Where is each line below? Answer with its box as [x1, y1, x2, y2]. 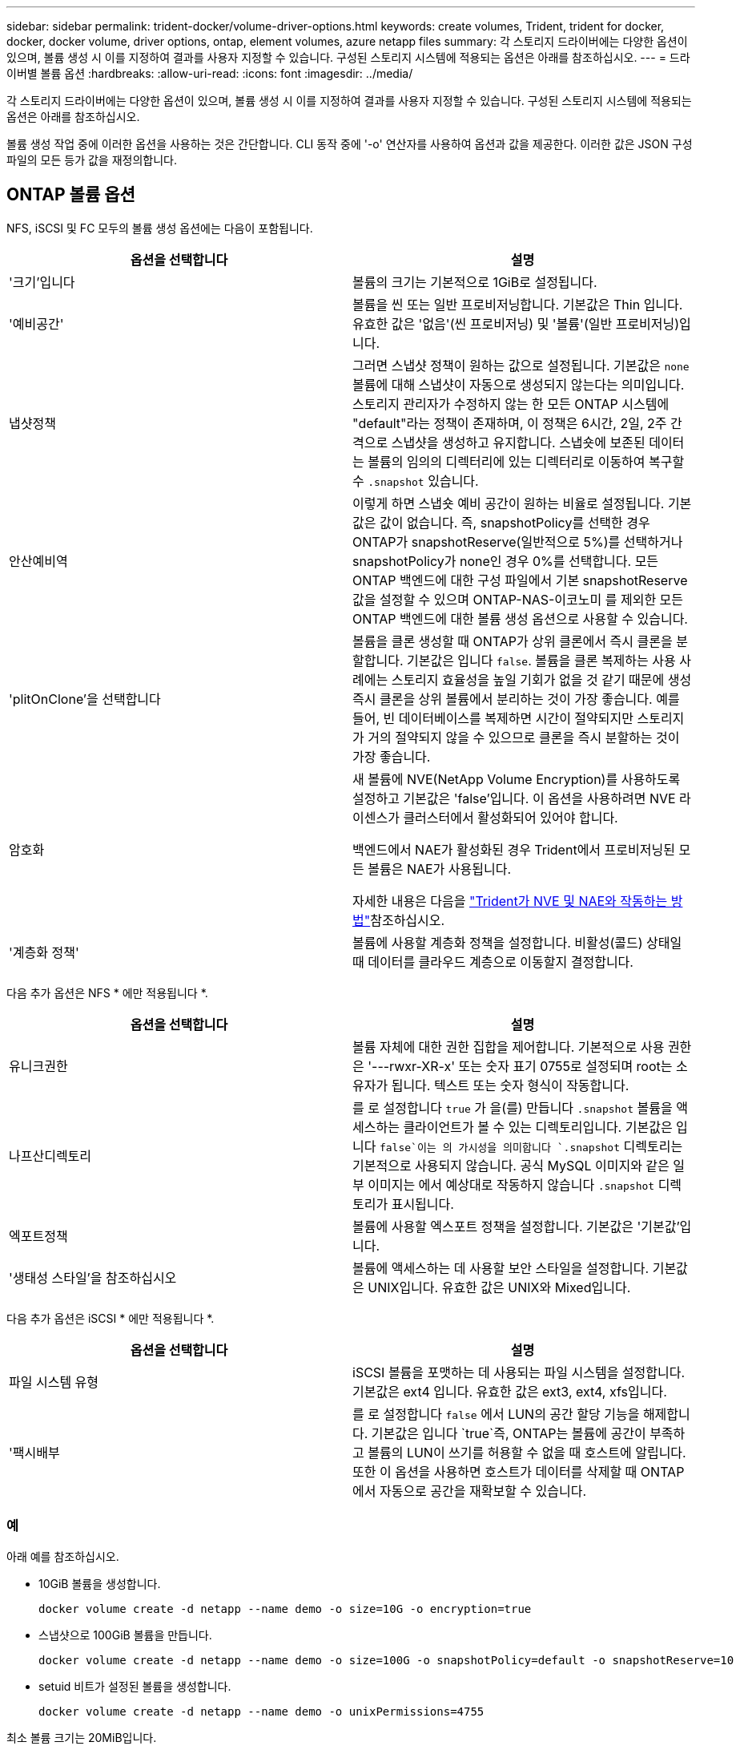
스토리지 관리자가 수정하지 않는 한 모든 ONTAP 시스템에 [352, 395, 670, 412]
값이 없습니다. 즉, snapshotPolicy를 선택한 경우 [379, 514, 650, 531]
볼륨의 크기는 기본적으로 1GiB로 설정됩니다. [352, 273, 597, 290]
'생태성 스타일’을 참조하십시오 [9, 1269, 177, 1286]
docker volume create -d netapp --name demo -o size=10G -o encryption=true [38, 1602, 532, 1615]
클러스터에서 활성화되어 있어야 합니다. [403, 809, 618, 826]
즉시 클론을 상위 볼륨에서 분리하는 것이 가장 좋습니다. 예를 [352, 690, 680, 707]
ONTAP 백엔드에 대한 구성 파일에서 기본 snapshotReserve [352, 572, 688, 588]
